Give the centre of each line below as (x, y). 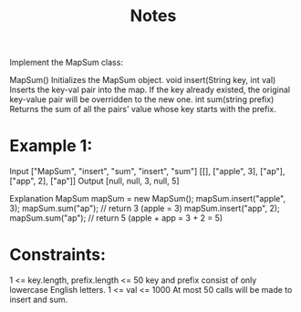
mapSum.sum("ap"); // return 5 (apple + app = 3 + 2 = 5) (116, 218)
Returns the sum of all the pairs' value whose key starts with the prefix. (143, 109)
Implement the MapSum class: (66, 62)
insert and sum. (39, 300)
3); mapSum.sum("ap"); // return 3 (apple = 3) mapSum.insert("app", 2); (145, 208)
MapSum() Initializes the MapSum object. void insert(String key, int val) (143, 80)
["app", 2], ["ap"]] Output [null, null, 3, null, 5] (94, 181)
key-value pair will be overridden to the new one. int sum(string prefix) (142, 99)
